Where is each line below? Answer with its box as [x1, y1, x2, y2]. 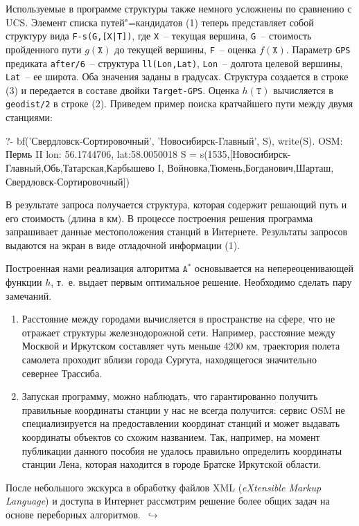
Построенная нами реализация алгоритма [6, 261, 179, 275]
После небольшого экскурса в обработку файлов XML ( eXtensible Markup [6, 480, 322, 494]
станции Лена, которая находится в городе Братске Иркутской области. [21, 457, 322, 471]
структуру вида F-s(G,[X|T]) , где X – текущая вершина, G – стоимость [6, 28, 312, 43]
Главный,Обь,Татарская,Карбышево [6, 160, 155, 174]
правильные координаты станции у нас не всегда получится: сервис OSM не [21, 402, 345, 417]
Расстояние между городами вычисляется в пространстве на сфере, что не [21, 311, 335, 326]
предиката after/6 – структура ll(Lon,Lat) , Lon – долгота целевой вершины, [6, 55, 343, 70]
